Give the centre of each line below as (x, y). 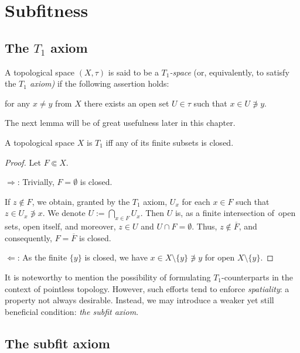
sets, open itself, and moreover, (60, 226)
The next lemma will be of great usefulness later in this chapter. (120, 123)
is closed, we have (116, 257)
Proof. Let (23, 162)
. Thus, (204, 226)
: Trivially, (36, 182)
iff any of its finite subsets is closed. (170, 142)
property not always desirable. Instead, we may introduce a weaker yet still (139, 300)
